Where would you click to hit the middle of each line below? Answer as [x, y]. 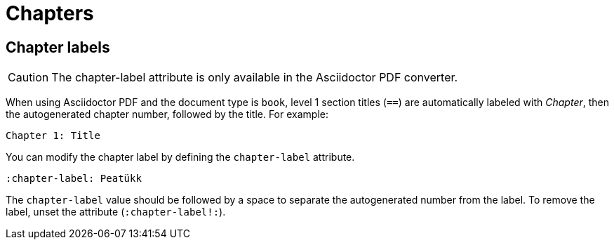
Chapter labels [58, 47]
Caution [28, 78]
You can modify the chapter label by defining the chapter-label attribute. [180, 157]
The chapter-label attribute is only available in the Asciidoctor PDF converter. [255, 78]
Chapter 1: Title [53, 136]
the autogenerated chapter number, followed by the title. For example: [167, 114]
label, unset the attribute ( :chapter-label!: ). [116, 212]
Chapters [50, 13]
